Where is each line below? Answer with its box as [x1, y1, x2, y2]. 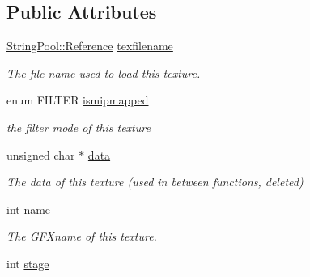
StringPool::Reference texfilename [6, 37, 173, 54]
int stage [6, 254, 49, 271]
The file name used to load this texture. [6, 64, 201, 81]
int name [6, 200, 51, 217]
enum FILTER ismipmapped [6, 92, 149, 109]
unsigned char [6, 146, 75, 163]
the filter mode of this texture [6, 118, 151, 135]
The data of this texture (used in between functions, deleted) [6, 173, 304, 190]
